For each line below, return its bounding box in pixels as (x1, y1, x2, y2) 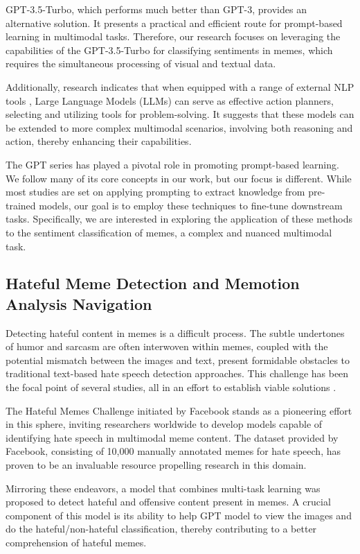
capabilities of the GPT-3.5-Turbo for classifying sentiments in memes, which (6, 42, 333, 57)
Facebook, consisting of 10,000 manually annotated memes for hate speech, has (6, 444, 341, 458)
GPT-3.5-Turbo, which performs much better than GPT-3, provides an (6, 2, 307, 16)
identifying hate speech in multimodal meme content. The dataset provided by (6, 430, 339, 444)
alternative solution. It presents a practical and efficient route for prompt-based (6, 15, 343, 30)
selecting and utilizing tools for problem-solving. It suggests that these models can (6, 107, 354, 121)
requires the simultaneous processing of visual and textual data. (6, 56, 276, 71)
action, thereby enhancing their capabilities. (6, 134, 192, 148)
